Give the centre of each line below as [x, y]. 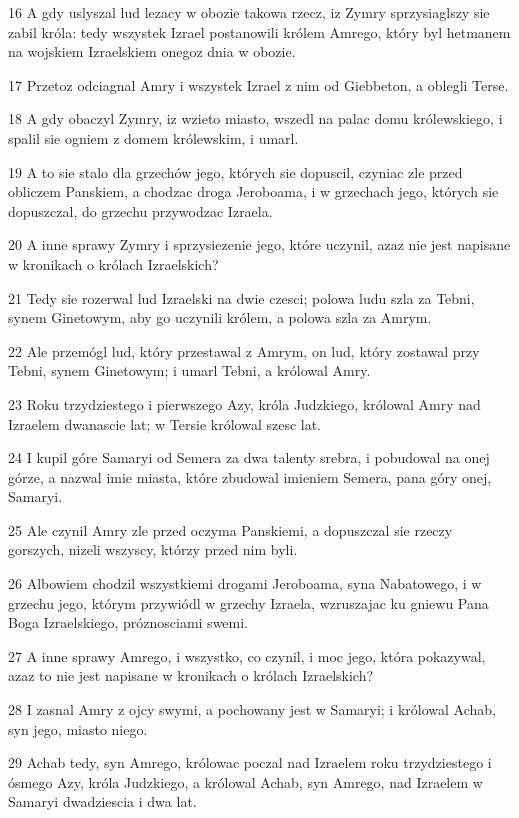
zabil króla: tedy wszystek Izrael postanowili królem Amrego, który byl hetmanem [259, 31]
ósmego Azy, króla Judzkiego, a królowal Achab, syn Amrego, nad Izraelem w [245, 781]
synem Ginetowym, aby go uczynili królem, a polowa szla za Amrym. [220, 317]
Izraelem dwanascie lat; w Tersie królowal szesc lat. [165, 423]
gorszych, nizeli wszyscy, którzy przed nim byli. [153, 549]
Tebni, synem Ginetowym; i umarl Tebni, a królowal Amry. [189, 370]
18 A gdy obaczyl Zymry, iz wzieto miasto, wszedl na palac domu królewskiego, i [255, 118]
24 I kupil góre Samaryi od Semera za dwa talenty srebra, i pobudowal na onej [249, 457]
